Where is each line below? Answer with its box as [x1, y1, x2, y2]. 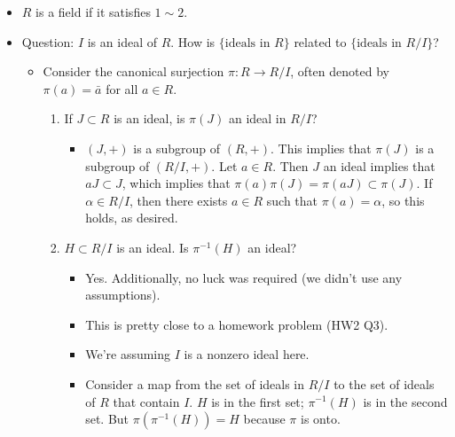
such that [266, 191, 318, 209]
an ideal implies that [323, 156, 435, 175]
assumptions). [85, 285, 161, 304]
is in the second [363, 392, 448, 410]
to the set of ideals [333, 374, 435, 393]
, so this [381, 191, 425, 209]
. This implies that [270, 138, 372, 157]
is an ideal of [87, 32, 157, 51]
